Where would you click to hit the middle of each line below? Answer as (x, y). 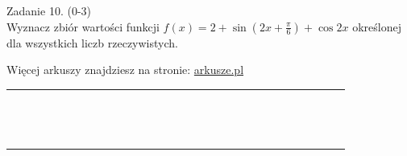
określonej (377, 26)
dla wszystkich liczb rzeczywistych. (92, 42)
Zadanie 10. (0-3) (49, 10)
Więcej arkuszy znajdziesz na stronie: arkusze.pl (125, 70)
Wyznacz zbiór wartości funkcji (83, 26)
